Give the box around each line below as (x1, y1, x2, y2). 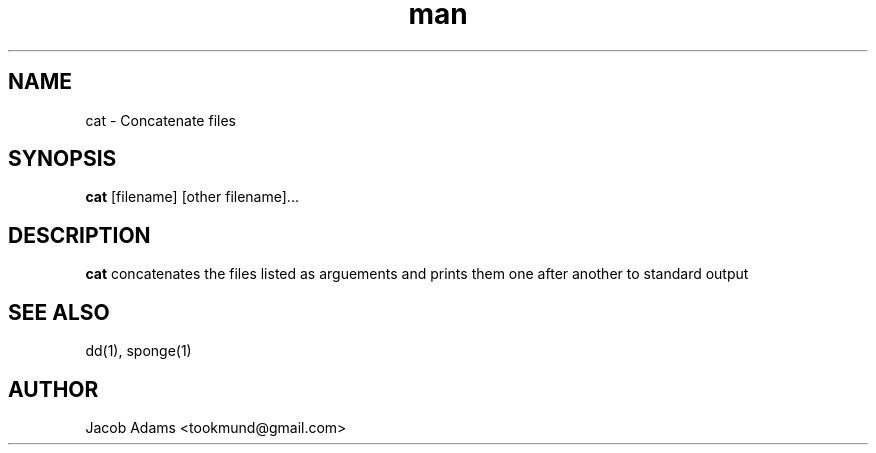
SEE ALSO (8, 299, 110, 325)
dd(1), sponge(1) (85, 342, 192, 360)
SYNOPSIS (8, 146, 117, 172)
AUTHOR (8, 376, 99, 402)
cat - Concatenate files (85, 111, 236, 129)
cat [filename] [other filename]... (85, 188, 299, 206)
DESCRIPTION (8, 222, 151, 248)
